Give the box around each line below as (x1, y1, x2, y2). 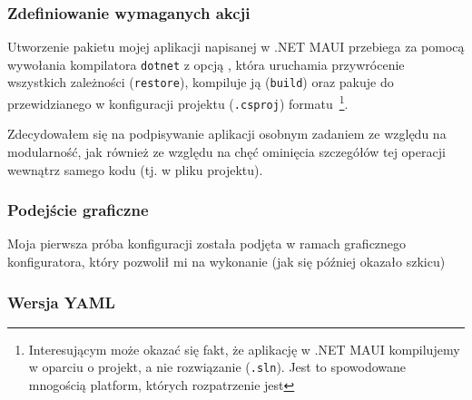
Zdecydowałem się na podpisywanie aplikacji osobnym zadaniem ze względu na (7, 124, 447, 143)
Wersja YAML (7, 290, 115, 313)
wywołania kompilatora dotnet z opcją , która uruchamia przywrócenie (7, 54, 405, 73)
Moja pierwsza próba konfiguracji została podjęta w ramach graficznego (7, 234, 407, 253)
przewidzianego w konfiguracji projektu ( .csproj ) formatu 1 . (7, 92, 349, 112)
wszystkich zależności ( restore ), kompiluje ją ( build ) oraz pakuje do (7, 73, 394, 92)
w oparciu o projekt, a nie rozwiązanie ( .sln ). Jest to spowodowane (28, 357, 407, 376)
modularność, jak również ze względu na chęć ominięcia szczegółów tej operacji (7, 142, 446, 161)
